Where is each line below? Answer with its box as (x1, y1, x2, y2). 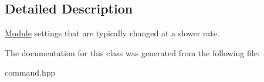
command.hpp (5, 66, 56, 78)
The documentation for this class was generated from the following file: (5, 46, 260, 59)
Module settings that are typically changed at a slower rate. (5, 27, 219, 39)
